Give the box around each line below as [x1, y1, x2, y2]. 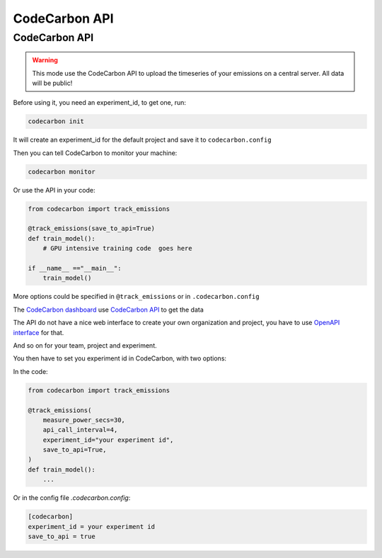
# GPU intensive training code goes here [42, 244, 192, 253]
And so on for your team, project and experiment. [13, 341, 157, 350]
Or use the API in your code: [13, 186, 95, 194]
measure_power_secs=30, [42, 416, 125, 424]
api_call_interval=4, [42, 426, 118, 434]
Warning [32, 56, 58, 64]
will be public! [32, 79, 73, 87]
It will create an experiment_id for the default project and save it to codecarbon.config [13, 135, 272, 144]
